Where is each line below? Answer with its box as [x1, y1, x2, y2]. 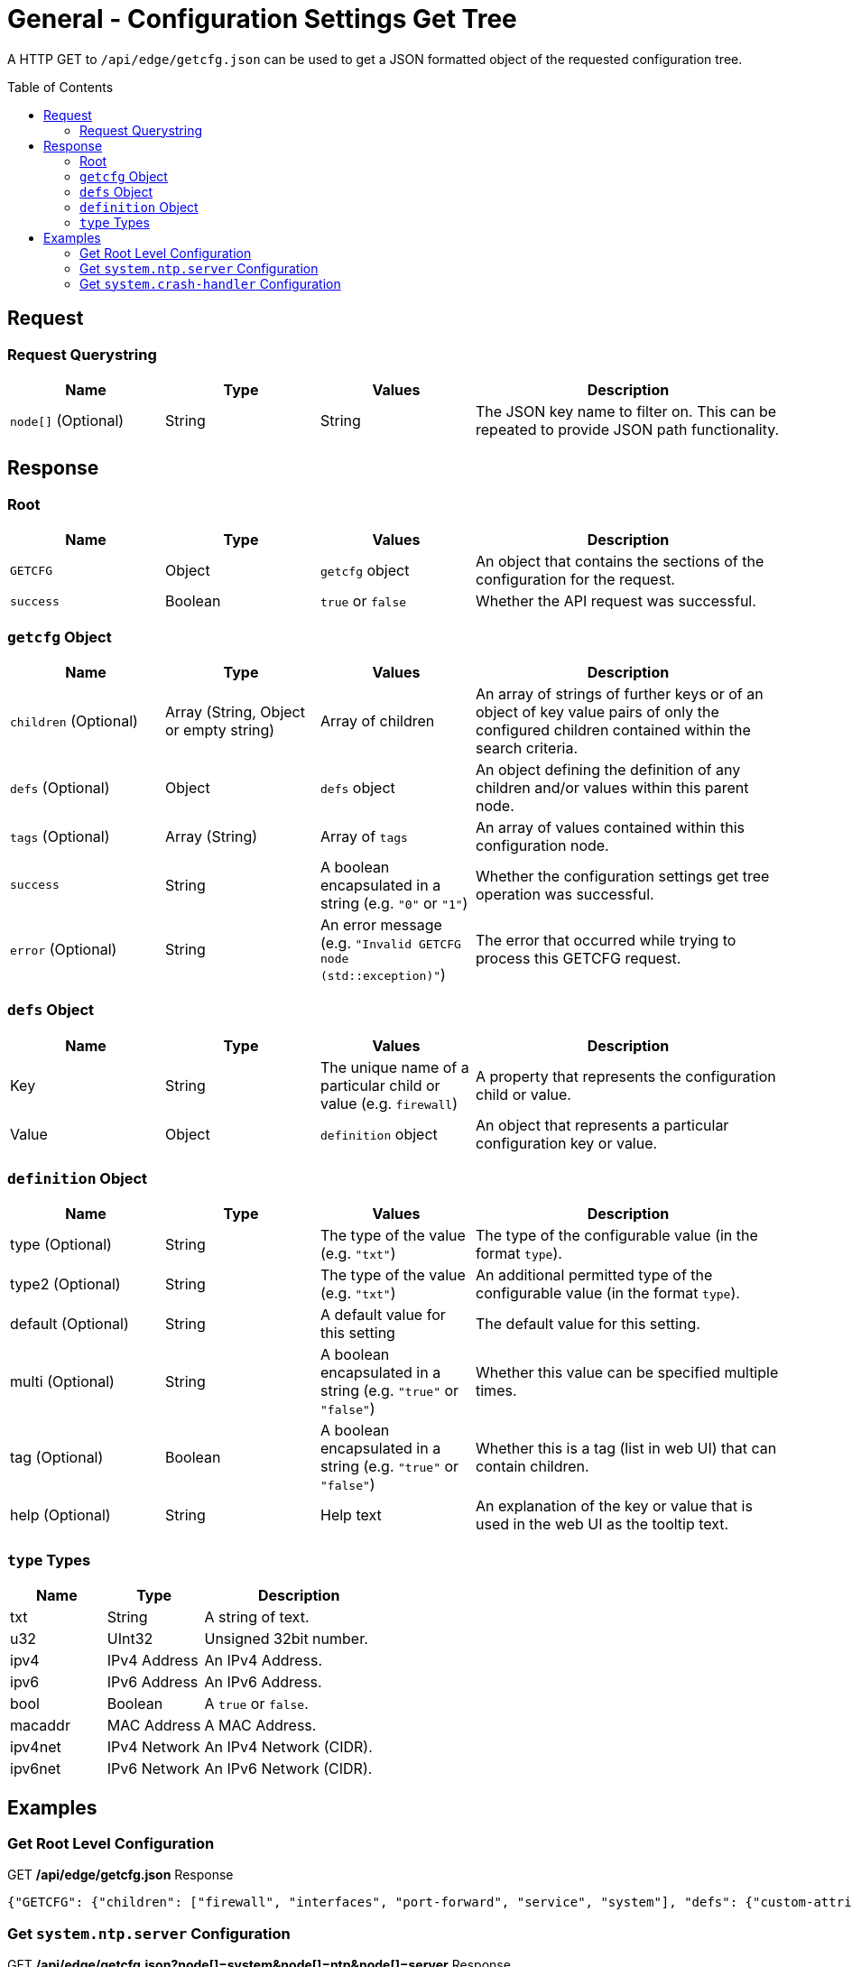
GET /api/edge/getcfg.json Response [7, 1867, 234, 1883]
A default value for [320, 1306, 446, 1325]
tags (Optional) [10, 827, 110, 845]
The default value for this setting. [476, 1315, 700, 1334]
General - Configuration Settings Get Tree [7, 4, 517, 34]
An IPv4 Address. [204, 1651, 323, 1670]
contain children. [476, 1457, 589, 1476]
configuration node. [476, 836, 609, 854]
